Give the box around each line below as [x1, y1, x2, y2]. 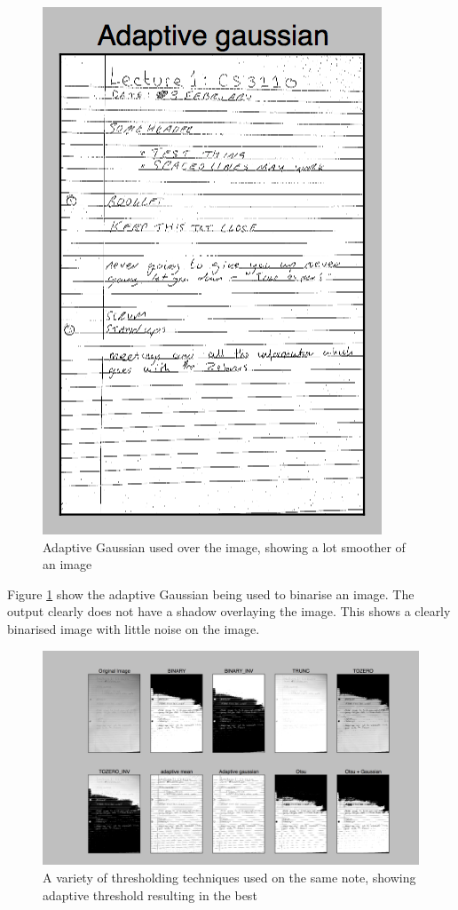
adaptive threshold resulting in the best [43, 885, 257, 904]
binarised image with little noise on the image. [7, 619, 260, 637]
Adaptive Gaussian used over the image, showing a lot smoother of [43, 537, 406, 556]
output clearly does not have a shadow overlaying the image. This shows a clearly [7, 602, 451, 621]
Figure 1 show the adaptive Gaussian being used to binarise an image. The [7, 584, 415, 603]
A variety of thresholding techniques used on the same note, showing [43, 867, 416, 886]
